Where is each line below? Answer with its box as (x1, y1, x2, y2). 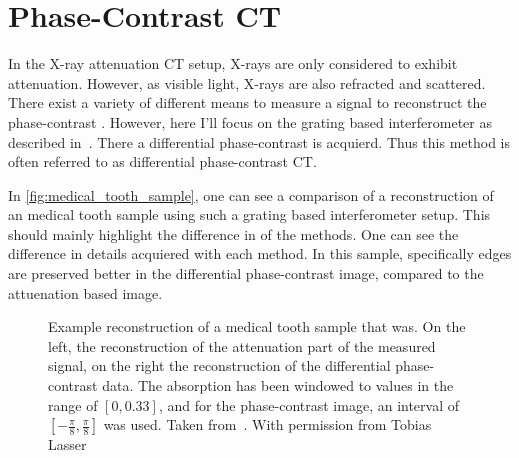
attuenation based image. (8, 282, 163, 303)
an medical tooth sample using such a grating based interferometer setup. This (8, 204, 491, 225)
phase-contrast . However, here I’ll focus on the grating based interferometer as (8, 111, 493, 132)
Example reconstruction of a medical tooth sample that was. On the (48, 316, 466, 337)
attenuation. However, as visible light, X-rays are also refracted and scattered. (8, 72, 486, 93)
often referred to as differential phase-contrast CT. (8, 151, 317, 172)
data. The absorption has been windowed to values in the (102, 375, 454, 396)
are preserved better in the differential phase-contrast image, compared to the (8, 263, 484, 284)
